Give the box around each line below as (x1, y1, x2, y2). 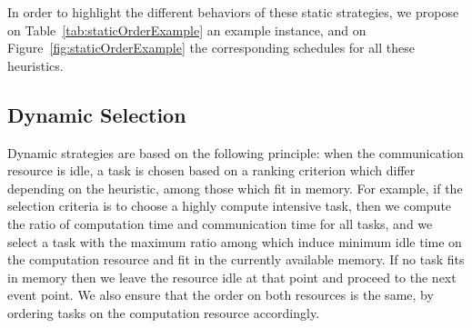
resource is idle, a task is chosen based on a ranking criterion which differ (7, 161, 416, 180)
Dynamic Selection (7, 100, 186, 128)
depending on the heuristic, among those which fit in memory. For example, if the (7, 178, 463, 197)
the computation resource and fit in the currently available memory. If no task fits (7, 250, 465, 269)
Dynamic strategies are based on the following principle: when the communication (7, 143, 464, 162)
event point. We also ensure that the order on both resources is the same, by (7, 285, 434, 304)
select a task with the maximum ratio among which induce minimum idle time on (7, 232, 462, 251)
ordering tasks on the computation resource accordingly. (7, 303, 320, 322)
